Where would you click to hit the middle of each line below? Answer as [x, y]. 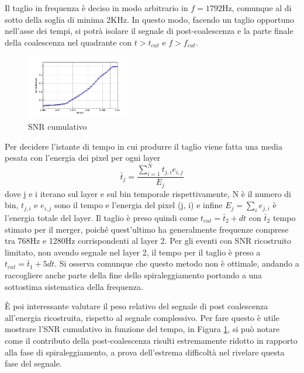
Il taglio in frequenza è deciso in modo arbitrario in [96, 8]
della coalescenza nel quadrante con [68, 42]
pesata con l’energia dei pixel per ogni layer [83, 158]
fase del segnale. [33, 363]
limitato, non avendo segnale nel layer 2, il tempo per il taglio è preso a [133, 252]
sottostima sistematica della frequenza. [74, 286]
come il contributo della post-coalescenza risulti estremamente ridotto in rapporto [151, 340]
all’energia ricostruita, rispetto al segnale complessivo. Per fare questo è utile [142, 317]
